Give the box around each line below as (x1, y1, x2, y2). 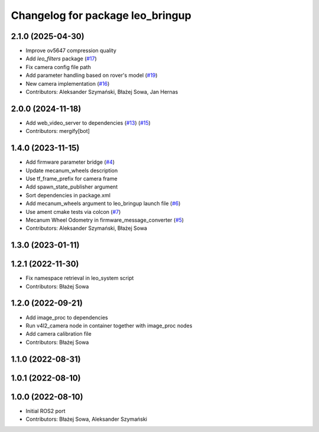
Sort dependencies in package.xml (25, 191, 110, 199)
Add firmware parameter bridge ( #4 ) (25, 158, 115, 165)
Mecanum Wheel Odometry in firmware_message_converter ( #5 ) (25, 216, 184, 223)
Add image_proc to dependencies (25, 314, 109, 321)
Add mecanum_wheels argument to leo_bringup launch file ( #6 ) (25, 200, 181, 207)
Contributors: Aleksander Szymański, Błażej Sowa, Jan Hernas (25, 89, 178, 96)
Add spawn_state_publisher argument (25, 183, 118, 190)
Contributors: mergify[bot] (25, 128, 90, 135)
